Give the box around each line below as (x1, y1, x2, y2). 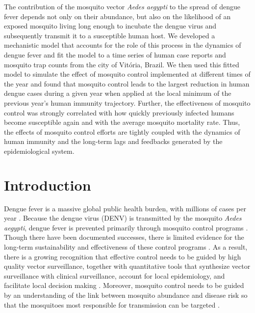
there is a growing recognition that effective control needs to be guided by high (4, 251, 241, 261)
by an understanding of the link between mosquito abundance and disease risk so (4, 289, 248, 300)
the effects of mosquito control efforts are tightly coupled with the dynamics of (4, 126, 240, 137)
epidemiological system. (4, 145, 75, 156)
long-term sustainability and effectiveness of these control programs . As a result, (4, 242, 248, 252)
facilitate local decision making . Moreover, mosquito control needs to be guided (4, 280, 244, 290)
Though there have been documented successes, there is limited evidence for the (4, 232, 244, 242)
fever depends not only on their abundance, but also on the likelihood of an (4, 11, 231, 21)
